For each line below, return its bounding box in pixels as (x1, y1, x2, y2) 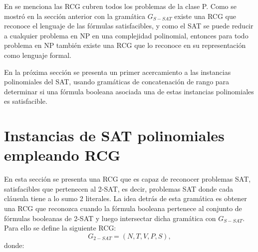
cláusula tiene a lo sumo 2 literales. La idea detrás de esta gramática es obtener (4, 193, 247, 204)
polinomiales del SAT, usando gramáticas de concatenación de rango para (4, 76, 230, 87)
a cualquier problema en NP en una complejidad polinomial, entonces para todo (4, 30, 249, 40)
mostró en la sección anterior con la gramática (4, 10, 145, 21)
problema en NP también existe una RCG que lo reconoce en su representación (4, 40, 246, 50)
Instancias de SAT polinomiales (4, 125, 225, 146)
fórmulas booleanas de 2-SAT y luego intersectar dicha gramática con (4, 213, 216, 223)
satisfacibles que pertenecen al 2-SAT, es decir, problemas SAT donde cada (4, 183, 233, 194)
